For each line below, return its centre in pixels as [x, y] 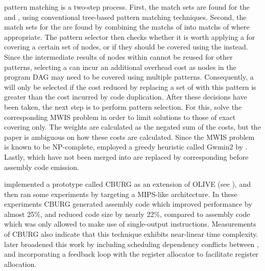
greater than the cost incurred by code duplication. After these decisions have [126, 97]
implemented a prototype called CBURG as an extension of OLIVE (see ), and [127, 184]
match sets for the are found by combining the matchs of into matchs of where [127, 27]
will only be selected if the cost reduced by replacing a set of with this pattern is [130, 87]
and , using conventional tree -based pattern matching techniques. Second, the [125, 17]
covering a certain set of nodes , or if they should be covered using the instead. [126, 47]
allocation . [20, 264]
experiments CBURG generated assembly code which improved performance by [128, 204]
